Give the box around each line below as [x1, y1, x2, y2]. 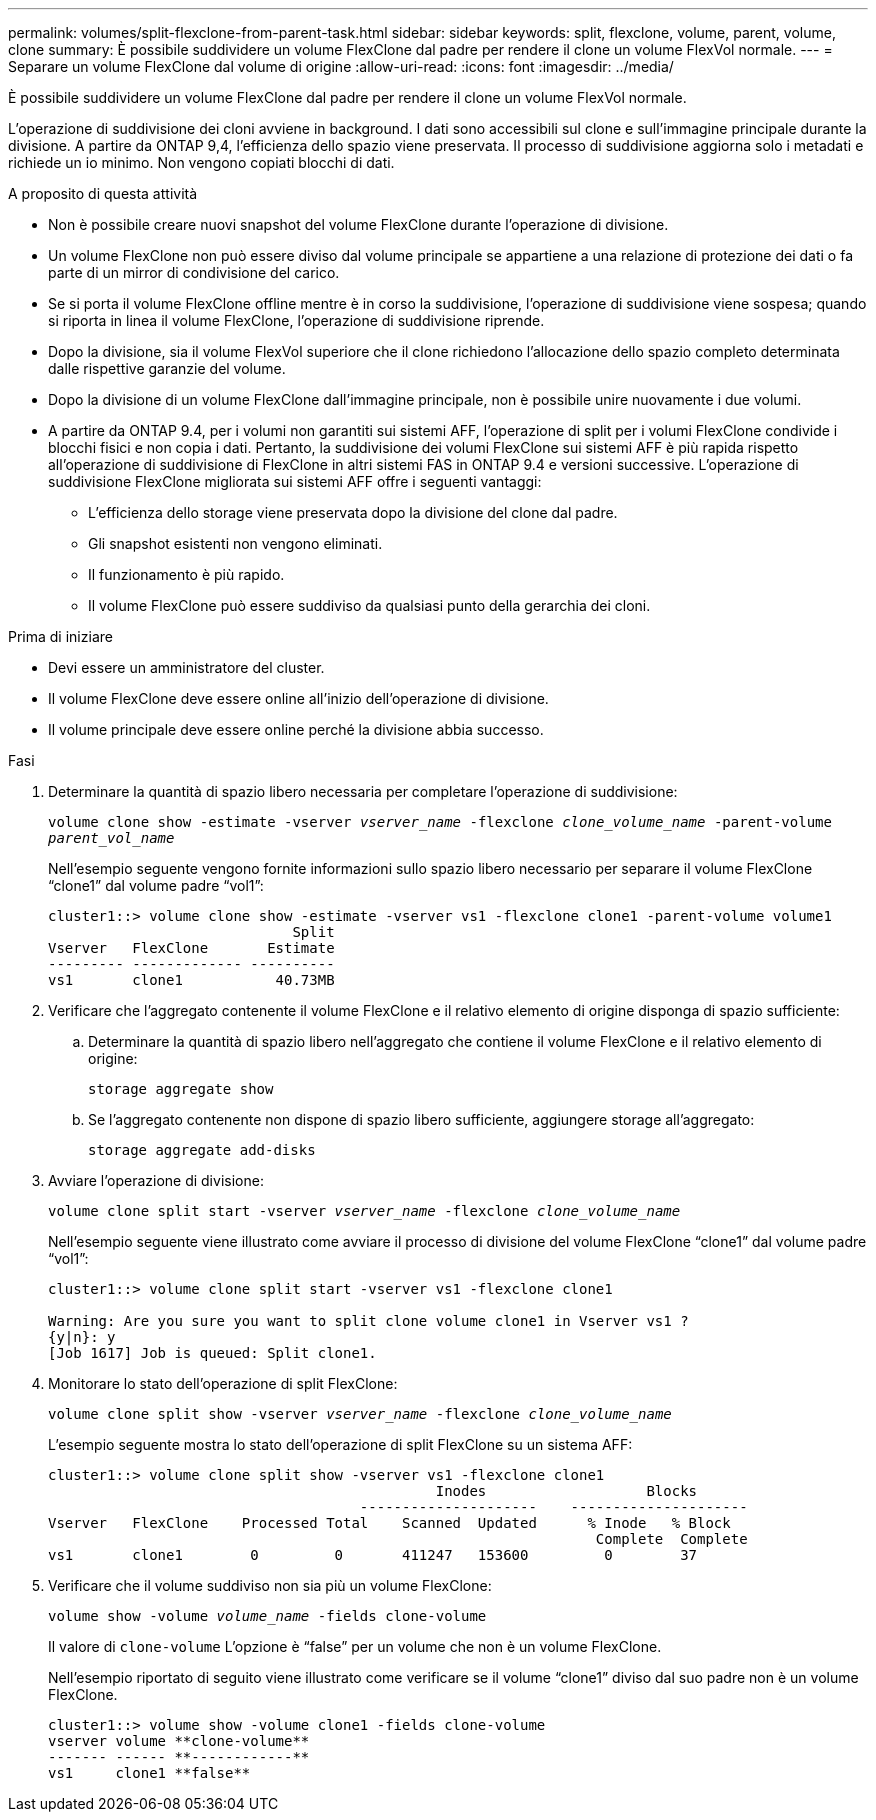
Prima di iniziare [8, 628, 113, 645]
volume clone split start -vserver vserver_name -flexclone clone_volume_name [48, 1203, 681, 1219]
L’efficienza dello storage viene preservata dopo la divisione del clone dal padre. [88, 504, 618, 521]
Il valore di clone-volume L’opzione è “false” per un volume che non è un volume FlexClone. [48, 1638, 662, 1655]
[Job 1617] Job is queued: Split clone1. [48, 1345, 377, 1361]
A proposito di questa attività [8, 185, 198, 202]
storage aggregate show [88, 1081, 274, 1097]
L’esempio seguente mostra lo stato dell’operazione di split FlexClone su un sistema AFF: [48, 1436, 633, 1453]
